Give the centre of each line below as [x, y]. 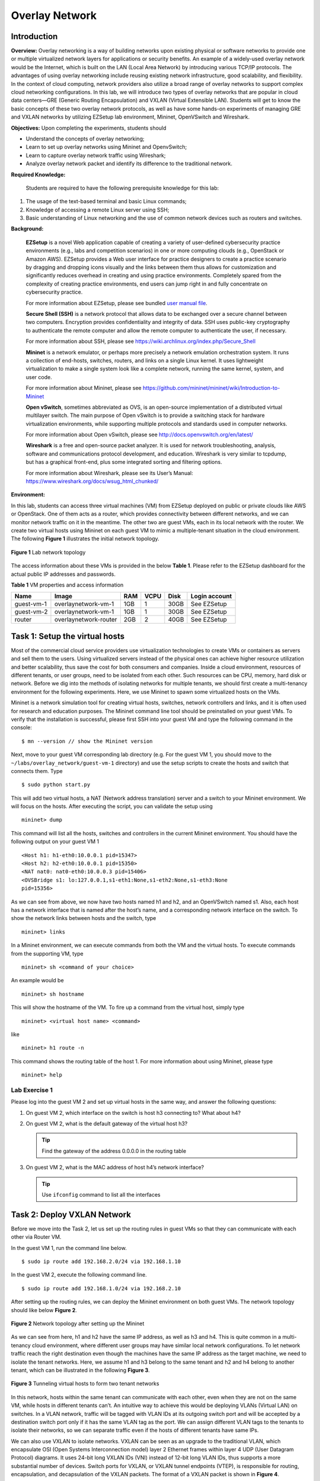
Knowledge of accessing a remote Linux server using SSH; [97, 210]
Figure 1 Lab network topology [48, 552]
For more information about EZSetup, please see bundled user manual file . [116, 303]
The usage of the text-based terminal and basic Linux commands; [106, 201]
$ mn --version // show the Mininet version [87, 741]
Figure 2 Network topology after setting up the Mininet [78, 1323]
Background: [27, 229]
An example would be [38, 980]
